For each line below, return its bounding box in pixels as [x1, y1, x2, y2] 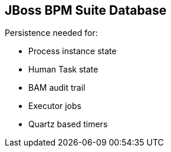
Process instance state [28, 46, 117, 57]
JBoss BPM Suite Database [5, 3, 167, 18]
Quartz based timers [28, 119, 108, 130]
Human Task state [28, 64, 98, 75]
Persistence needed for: [5, 28, 98, 38]
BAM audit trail [28, 82, 85, 93]
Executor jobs [28, 101, 81, 111]
